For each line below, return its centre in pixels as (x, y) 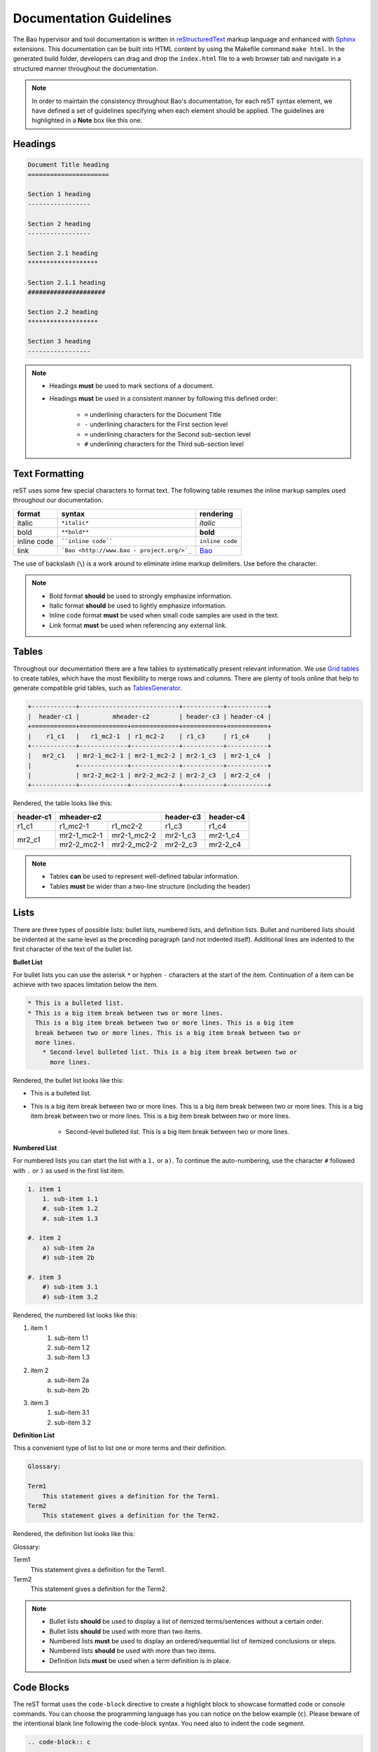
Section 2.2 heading (63, 312)
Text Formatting (48, 473)
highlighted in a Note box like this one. (87, 121)
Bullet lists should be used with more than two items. (126, 1631)
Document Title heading (69, 165)
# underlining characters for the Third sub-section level (164, 444)
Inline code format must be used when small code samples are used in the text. (164, 615)
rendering (217, 514)
